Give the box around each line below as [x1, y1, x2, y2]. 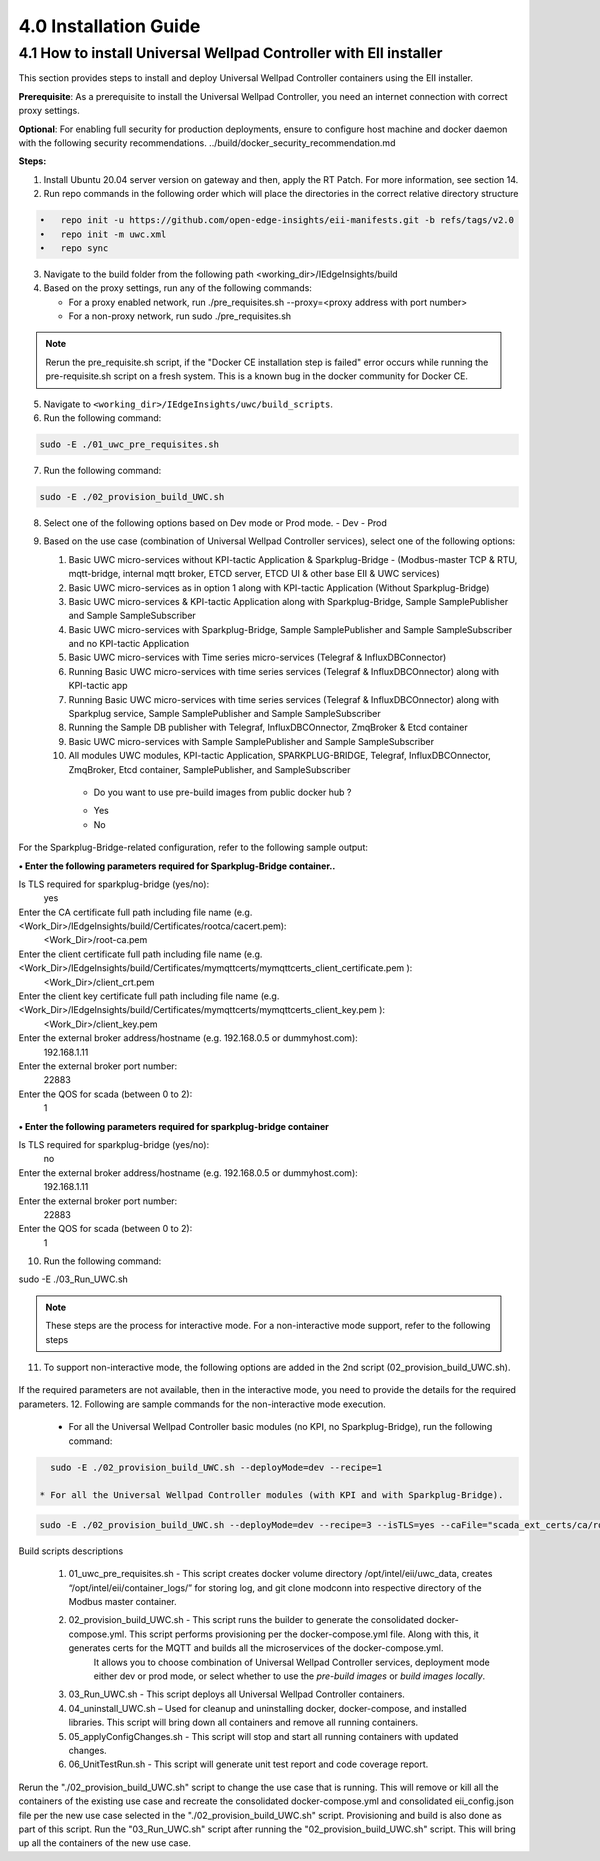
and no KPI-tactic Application [68, 638, 190, 650]
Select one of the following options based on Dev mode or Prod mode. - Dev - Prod [43, 516, 387, 529]
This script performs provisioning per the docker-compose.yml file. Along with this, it [128, 1628, 479, 1640]
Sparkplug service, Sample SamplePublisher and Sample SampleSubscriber [68, 708, 382, 720]
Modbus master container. [68, 1596, 177, 1608]
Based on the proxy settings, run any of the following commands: [43, 282, 312, 294]
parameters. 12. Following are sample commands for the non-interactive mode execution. [18, 1398, 387, 1410]
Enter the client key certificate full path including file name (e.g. [18, 990, 280, 1002]
